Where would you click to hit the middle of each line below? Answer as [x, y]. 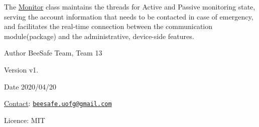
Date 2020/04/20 [30, 86]
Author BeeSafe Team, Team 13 [53, 53]
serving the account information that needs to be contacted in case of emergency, [129, 16]
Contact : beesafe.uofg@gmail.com [58, 103]
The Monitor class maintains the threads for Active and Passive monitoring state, [130, 6]
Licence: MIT [25, 120]
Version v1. [21, 69]
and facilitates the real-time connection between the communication [108, 26]
